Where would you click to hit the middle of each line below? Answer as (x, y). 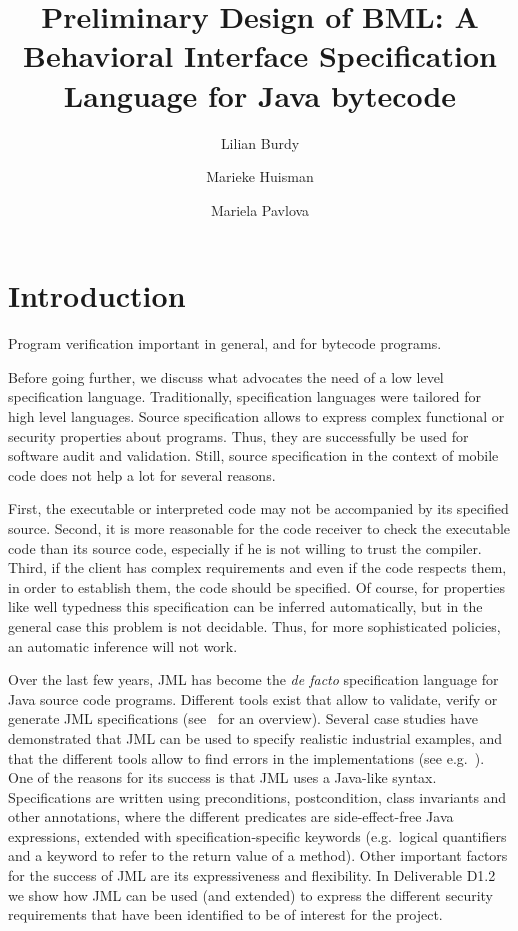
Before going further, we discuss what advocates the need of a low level (226, 376)
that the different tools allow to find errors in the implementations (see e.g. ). (246, 757)
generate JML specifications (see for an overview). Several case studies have (243, 718)
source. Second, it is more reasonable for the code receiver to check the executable (259, 527)
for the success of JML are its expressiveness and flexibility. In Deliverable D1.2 (252, 875)
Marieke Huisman (260, 176)
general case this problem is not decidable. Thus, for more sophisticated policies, (254, 625)
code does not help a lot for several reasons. (142, 474)
